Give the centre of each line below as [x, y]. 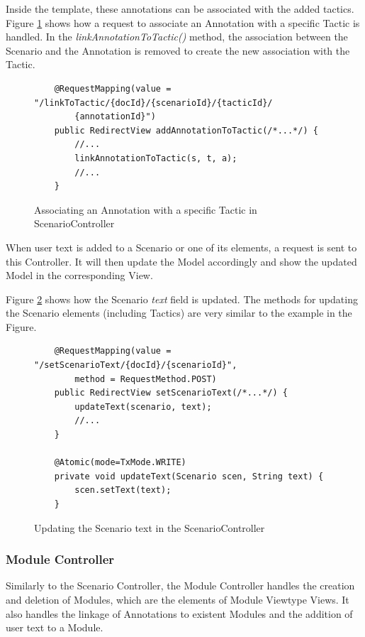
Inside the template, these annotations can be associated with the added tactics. [180, 9]
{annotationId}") [115, 117]
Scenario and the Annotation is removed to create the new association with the [178, 50]
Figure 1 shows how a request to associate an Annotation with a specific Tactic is [183, 22]
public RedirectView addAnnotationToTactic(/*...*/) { [186, 130]
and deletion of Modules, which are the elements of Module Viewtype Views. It [178, 599]
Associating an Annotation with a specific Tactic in [146, 209]
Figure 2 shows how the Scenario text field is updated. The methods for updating [182, 299]
